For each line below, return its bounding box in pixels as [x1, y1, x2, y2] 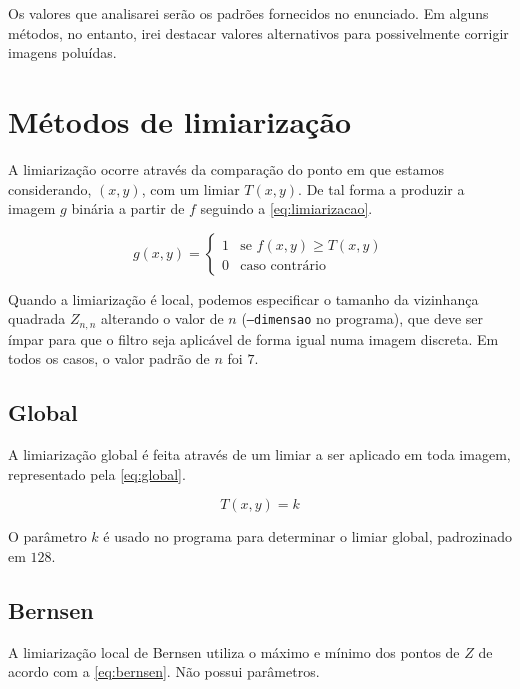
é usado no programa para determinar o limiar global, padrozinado [103, 526, 512, 547]
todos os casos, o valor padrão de [8, 348, 210, 369]
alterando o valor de [101, 308, 224, 329]
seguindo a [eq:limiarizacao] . [200, 198, 373, 219]
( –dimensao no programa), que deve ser [241, 308, 483, 329]
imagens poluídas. [8, 42, 117, 63]
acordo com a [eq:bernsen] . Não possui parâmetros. [8, 661, 320, 682]
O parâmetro [8, 526, 87, 547]
